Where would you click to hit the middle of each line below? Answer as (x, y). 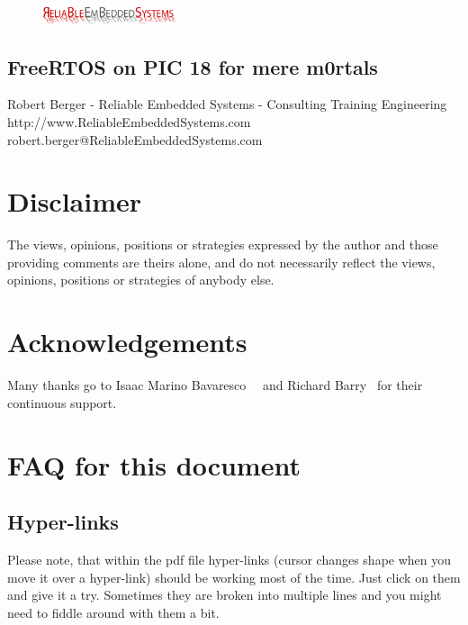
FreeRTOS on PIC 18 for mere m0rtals (193, 66)
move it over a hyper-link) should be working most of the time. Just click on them (234, 577)
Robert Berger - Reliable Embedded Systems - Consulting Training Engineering (227, 104)
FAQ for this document (154, 464)
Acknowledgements (127, 342)
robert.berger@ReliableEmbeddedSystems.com (135, 139)
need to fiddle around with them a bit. (113, 612)
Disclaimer (75, 201)
